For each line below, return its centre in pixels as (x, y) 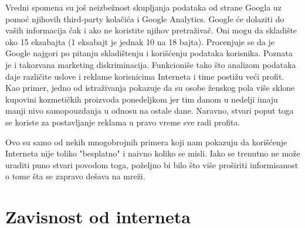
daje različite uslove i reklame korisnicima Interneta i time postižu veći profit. (145, 76)
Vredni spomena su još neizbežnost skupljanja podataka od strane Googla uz (143, 7)
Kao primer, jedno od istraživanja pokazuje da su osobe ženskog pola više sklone (150, 88)
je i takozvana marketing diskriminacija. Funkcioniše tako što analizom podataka (151, 64)
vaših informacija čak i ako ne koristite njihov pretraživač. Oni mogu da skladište (151, 30)
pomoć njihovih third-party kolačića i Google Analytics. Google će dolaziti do (145, 18)
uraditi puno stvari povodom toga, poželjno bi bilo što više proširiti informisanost (152, 164)
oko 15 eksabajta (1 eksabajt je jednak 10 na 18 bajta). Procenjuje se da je (140, 41)
